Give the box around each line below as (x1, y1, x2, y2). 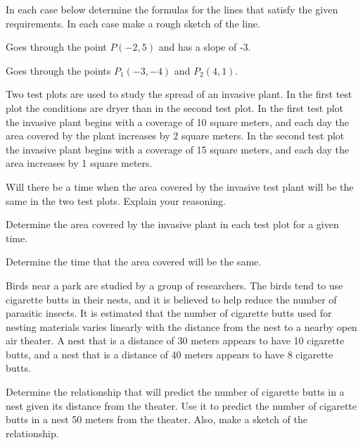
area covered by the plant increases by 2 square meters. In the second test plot (6, 128, 345, 143)
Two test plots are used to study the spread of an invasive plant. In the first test (6, 87, 352, 101)
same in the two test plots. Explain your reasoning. (6, 193, 226, 208)
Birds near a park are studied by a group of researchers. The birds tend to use (6, 277, 343, 292)
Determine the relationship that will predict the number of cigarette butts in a (6, 384, 345, 399)
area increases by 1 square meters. (6, 156, 153, 170)
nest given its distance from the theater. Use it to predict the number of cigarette (6, 398, 357, 413)
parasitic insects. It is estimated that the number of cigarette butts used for (6, 306, 332, 320)
